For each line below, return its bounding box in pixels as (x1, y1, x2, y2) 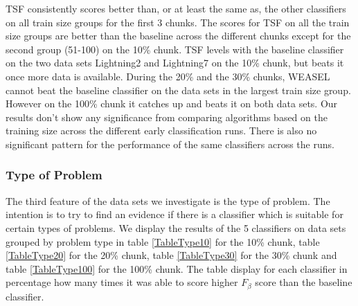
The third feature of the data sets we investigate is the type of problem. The (6, 193, 330, 208)
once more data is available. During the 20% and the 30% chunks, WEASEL (6, 69, 330, 83)
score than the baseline (255, 275, 352, 289)
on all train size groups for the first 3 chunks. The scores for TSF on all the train (6, 15, 350, 29)
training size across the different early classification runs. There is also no (6, 123, 317, 138)
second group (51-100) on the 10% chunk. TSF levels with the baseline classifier (6, 42, 344, 56)
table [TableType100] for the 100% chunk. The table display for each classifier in (6, 261, 348, 276)
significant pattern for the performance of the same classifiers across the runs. (6, 136, 334, 151)
